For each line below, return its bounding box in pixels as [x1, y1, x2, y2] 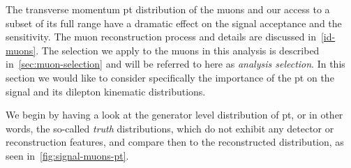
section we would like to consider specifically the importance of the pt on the [6, 70, 334, 84]
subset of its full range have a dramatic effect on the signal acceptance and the [6, 15, 342, 30]
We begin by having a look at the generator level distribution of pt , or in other [6, 107, 343, 122]
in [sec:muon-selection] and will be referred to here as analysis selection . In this [6, 56, 345, 71]
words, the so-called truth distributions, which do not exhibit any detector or [6, 121, 334, 135]
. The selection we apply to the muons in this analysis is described [36, 43, 320, 57]
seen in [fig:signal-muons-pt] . [6, 148, 129, 162]
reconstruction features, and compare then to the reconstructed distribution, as [6, 135, 344, 149]
